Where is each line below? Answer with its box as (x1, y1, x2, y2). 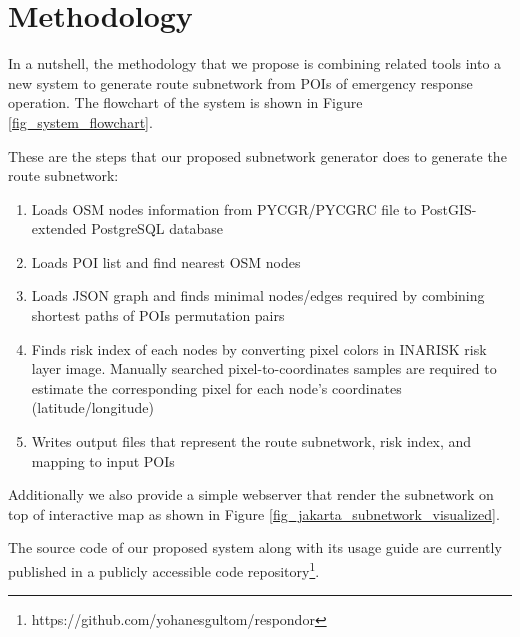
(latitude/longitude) (31, 397, 154, 418)
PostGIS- (420, 198, 477, 219)
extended (31, 218, 87, 239)
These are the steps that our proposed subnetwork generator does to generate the (8, 145, 507, 166)
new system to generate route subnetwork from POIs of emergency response (8, 72, 473, 93)
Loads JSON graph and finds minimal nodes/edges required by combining (31, 285, 485, 306)
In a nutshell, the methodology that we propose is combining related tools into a (8, 53, 502, 74)
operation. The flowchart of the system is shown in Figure (8, 92, 363, 113)
